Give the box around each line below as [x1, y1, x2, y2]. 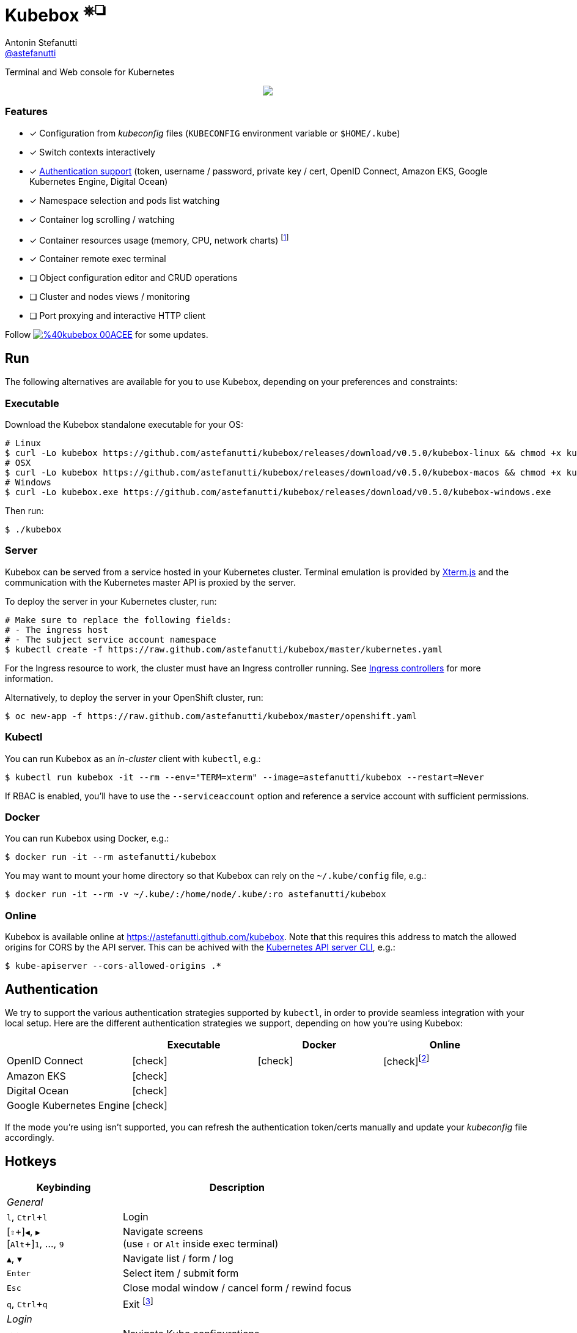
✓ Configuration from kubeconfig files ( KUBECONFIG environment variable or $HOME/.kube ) [29, 127, 400, 138]
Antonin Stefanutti [5, 37, 78, 48]
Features [5, 105, 48, 118]
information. [5, 673, 54, 684]
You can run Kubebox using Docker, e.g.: [5, 833, 169, 844]
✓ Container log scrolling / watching [29, 214, 175, 225]
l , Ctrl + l [7, 1211, 48, 1223]
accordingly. [5, 1132, 54, 1143]
